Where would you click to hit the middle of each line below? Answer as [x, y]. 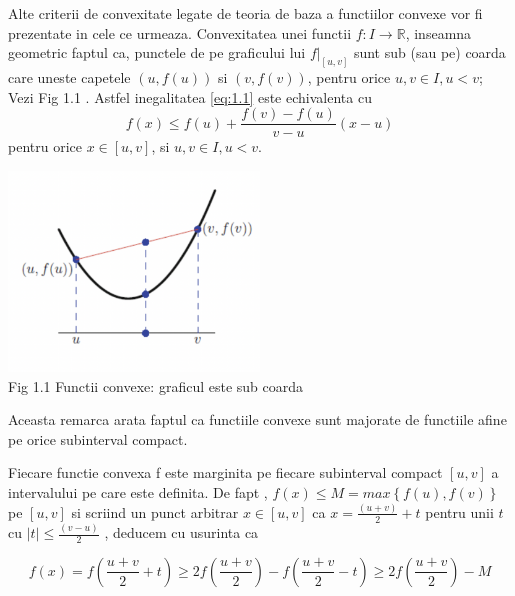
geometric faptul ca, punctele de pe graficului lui [157, 52]
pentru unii [459, 511]
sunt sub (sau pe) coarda [429, 52]
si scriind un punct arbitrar [155, 511]
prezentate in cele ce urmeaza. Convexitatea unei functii [180, 32]
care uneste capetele [69, 77]
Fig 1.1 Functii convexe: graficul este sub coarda [156, 385]
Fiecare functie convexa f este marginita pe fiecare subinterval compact [225, 472]
